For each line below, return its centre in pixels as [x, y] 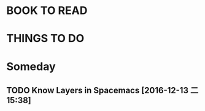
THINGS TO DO [45, 39]
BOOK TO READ [47, 11]
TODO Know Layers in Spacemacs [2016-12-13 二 [102, 90]
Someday [31, 66]
